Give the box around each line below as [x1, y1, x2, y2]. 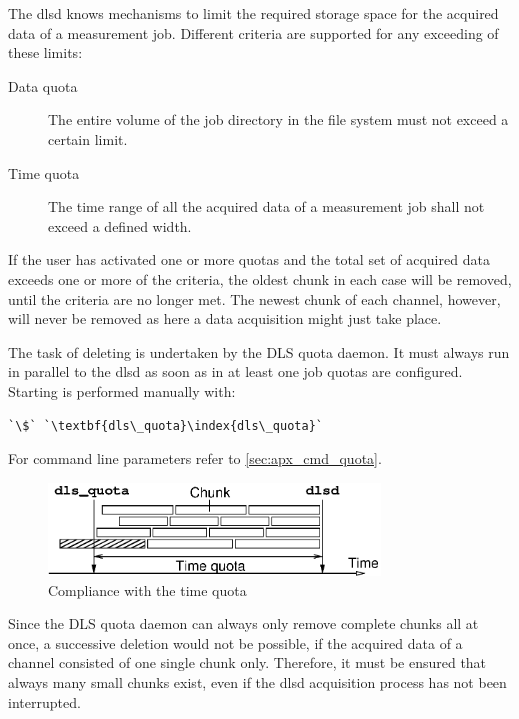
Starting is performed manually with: [8, 380, 236, 401]
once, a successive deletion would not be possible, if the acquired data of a [8, 632, 463, 653]
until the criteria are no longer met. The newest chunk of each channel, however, [8, 288, 501, 309]
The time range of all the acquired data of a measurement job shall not [48, 196, 485, 217]
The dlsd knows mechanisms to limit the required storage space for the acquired [8, 3, 499, 23]
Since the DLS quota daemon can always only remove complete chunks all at [8, 613, 479, 634]
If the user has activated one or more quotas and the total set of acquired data [8, 249, 490, 270]
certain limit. [48, 128, 128, 149]
